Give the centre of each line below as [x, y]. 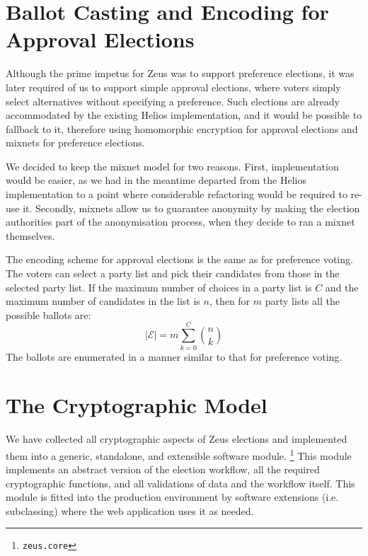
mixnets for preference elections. [75, 143]
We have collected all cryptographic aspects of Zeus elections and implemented [177, 439]
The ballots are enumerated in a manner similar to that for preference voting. [174, 356]
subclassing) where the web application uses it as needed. [130, 510]
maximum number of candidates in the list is [103, 301]
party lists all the [302, 301]
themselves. [30, 235]
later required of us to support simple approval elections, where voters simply [173, 87]
